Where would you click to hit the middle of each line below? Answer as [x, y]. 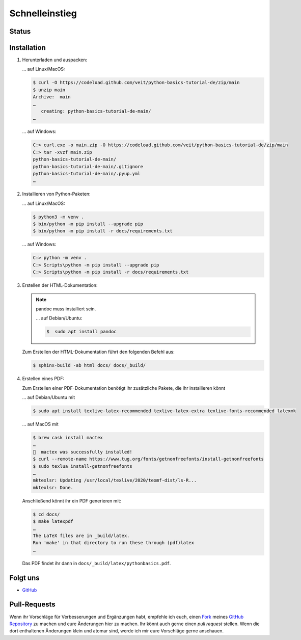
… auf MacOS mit [40, 424]
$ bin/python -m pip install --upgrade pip [88, 224]
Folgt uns [25, 578]
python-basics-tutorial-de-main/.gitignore [88, 166]
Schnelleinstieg [43, 13]
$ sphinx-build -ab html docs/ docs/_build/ [89, 365]
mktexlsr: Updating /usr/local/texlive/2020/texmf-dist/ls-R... [115, 481]
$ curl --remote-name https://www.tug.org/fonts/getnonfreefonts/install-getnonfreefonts [148, 459]
